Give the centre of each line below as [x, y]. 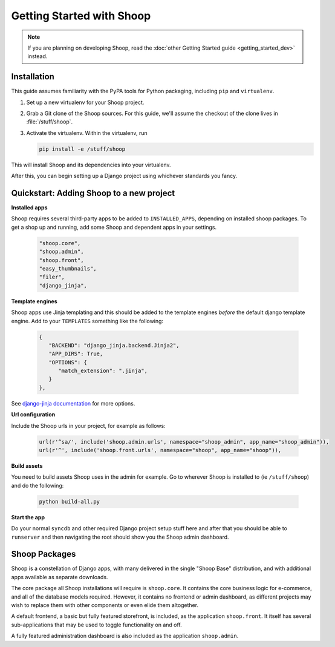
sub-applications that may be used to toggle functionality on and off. [97, 625]
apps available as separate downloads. [60, 577]
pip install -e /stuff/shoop [82, 149]
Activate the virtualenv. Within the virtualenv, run [87, 133]
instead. [37, 56]
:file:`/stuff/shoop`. [50, 122]
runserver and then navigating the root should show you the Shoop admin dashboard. [120, 537]
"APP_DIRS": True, [76, 354]
